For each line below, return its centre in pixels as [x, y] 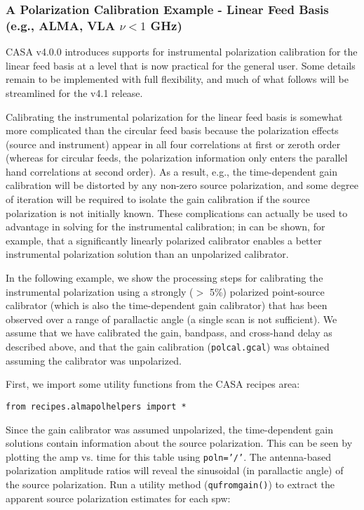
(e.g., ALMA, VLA [61, 25]
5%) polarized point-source [267, 291]
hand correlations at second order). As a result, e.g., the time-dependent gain [172, 171]
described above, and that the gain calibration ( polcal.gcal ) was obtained [168, 347]
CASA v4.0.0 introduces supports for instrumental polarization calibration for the [182, 52]
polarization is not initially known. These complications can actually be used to [177, 212]
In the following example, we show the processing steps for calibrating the [164, 278]
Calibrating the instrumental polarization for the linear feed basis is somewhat [174, 116]
